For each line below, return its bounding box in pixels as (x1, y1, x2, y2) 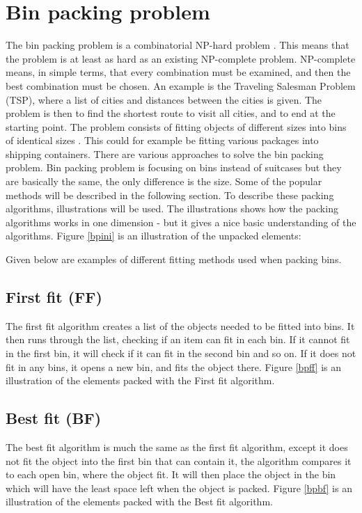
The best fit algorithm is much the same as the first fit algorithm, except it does (6, 440, 348, 454)
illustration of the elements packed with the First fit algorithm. (6, 373, 275, 388)
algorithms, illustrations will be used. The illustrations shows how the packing (6, 201, 338, 216)
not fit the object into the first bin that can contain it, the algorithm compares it (6, 453, 352, 468)
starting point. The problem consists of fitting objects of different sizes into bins (6, 119, 347, 134)
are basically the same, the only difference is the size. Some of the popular (6, 174, 322, 189)
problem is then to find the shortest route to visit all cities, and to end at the (6, 106, 336, 120)
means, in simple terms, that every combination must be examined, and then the (6, 65, 351, 79)
